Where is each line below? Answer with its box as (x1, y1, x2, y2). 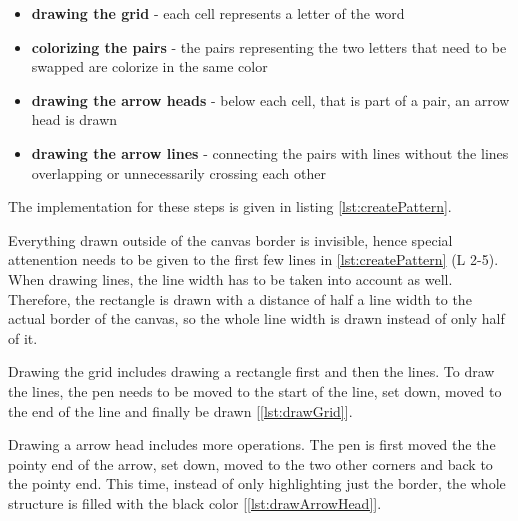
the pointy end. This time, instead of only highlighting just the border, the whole (8, 473, 506, 494)
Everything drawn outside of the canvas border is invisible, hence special (8, 229, 453, 250)
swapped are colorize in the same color (31, 56, 268, 77)
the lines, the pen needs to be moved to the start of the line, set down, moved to (8, 380, 502, 401)
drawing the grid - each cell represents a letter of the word (31, 3, 405, 23)
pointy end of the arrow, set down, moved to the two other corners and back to (8, 453, 493, 474)
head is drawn (31, 109, 118, 130)
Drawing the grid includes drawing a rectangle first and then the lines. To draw (8, 361, 495, 382)
